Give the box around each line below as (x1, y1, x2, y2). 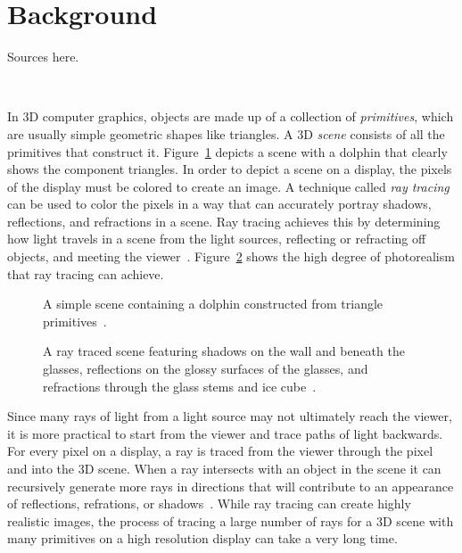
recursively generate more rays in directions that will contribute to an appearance (7, 476, 454, 495)
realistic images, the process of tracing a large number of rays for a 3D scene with (7, 511, 454, 530)
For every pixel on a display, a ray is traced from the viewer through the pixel (7, 442, 433, 460)
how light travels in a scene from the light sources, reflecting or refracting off (7, 229, 426, 248)
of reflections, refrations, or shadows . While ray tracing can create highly (7, 494, 411, 513)
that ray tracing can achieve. (7, 264, 164, 283)
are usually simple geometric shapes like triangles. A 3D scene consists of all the (7, 124, 445, 143)
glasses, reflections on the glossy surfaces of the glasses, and (43, 359, 368, 378)
